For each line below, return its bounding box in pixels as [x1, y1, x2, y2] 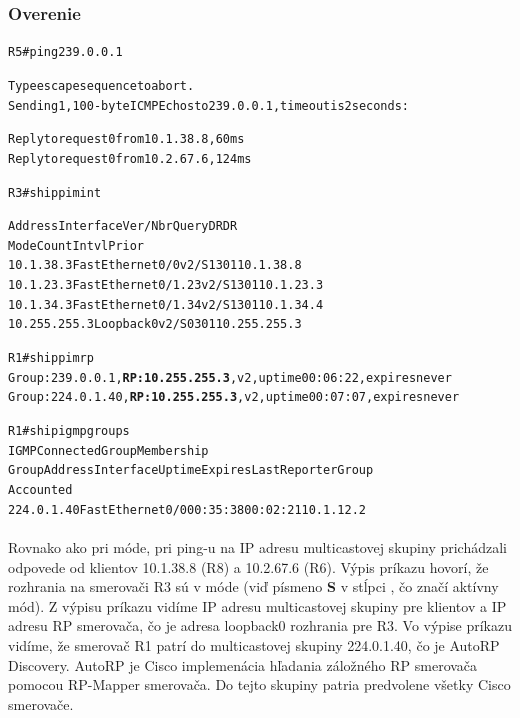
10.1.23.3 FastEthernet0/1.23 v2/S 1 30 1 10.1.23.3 [8, 278, 324, 293]
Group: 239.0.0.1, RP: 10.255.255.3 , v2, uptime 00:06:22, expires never [8, 370, 452, 385]
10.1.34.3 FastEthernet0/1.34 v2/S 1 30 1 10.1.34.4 [8, 297, 324, 312]
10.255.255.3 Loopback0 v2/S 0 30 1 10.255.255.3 [8, 317, 302, 332]
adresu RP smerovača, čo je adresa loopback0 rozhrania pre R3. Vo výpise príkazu [8, 615, 512, 636]
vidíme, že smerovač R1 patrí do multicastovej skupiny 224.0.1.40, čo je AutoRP [8, 634, 500, 655]
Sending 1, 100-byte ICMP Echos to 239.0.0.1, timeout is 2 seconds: [8, 98, 409, 113]
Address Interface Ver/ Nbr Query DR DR [8, 219, 238, 234]
